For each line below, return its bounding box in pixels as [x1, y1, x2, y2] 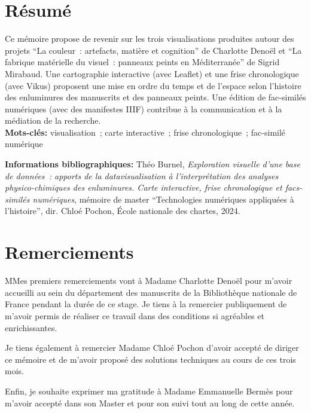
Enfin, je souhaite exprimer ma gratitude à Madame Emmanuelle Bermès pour [5, 384, 293, 397]
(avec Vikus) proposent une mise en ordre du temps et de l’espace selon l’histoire [5, 79, 301, 91]
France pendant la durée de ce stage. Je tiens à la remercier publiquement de [5, 298, 287, 310]
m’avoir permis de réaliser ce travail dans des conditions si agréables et [5, 309, 264, 322]
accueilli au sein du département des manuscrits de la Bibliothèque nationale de [5, 286, 297, 298]
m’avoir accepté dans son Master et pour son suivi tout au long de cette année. [5, 396, 295, 409]
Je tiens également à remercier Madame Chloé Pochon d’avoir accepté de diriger [5, 341, 299, 354]
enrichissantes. [5, 321, 57, 334]
